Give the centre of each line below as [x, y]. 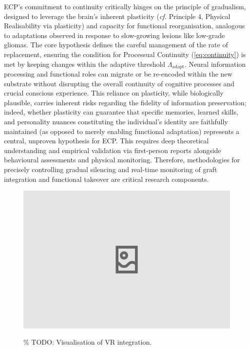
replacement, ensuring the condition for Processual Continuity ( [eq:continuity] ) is [125, 54]
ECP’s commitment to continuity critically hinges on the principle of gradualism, [125, 6]
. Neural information [215, 64]
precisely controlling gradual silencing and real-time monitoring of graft [111, 169]
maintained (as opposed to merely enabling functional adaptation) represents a [122, 131]
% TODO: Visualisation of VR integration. [88, 342]
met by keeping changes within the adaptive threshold [85, 64]
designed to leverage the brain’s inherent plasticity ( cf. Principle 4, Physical [117, 16]
